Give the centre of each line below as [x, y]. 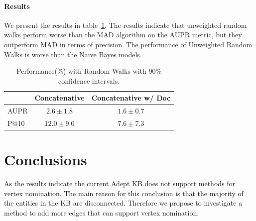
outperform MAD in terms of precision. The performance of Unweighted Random [128, 44]
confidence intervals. [89, 80]
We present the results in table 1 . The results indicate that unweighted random [126, 25]
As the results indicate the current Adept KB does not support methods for [120, 183]
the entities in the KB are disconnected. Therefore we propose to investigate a [123, 203]
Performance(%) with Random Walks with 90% [89, 71]
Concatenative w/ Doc [131, 98]
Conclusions [46, 160]
